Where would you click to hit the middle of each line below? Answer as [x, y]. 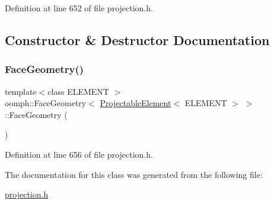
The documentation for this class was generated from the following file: [134, 174]
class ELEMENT [78, 91]
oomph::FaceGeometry [46, 103]
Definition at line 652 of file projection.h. [79, 8]
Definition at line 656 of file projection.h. [79, 154]
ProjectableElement [136, 103]
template [21, 91]
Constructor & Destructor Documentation [137, 39]
